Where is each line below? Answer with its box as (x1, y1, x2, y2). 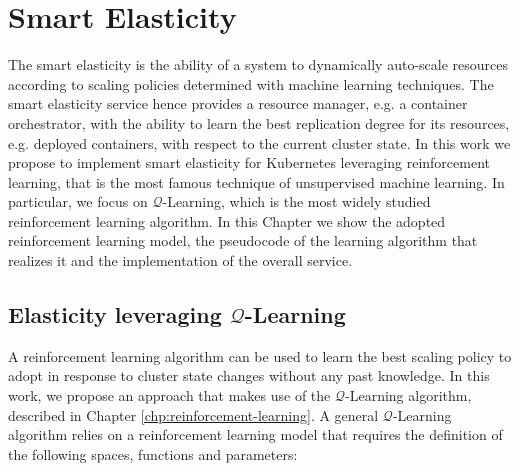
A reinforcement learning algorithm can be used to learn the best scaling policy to (8, 345, 512, 366)
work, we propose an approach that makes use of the (8, 385, 331, 406)
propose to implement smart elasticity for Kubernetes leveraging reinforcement (8, 152, 491, 173)
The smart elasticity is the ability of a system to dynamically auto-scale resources (8, 54, 508, 75)
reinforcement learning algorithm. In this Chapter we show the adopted (8, 210, 446, 231)
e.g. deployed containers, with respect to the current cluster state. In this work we (8, 132, 511, 153)
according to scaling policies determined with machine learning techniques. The (8, 73, 494, 94)
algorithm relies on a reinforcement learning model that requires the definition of (8, 424, 503, 445)
